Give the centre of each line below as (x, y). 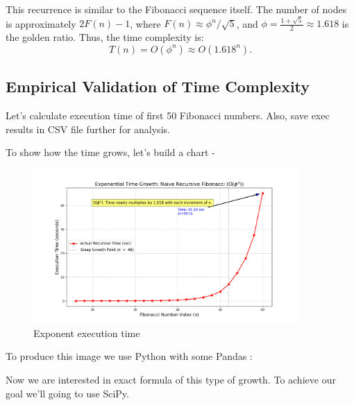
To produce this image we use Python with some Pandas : (129, 356)
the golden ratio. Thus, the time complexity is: (105, 37)
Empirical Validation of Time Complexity (158, 86)
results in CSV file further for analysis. (88, 129)
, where (145, 23)
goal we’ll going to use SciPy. (67, 393)
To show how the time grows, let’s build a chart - (110, 152)
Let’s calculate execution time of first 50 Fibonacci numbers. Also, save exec (168, 115)
